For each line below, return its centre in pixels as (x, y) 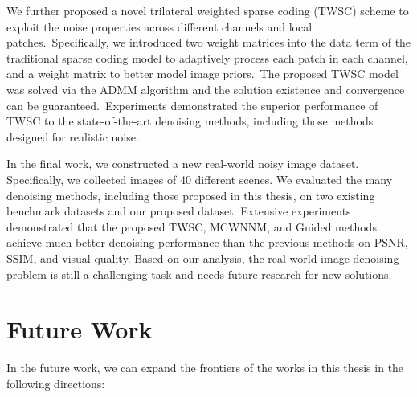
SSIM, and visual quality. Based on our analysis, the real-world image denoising (203, 258)
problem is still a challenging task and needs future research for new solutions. (199, 274)
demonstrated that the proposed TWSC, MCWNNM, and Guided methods (192, 226)
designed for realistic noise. (73, 136)
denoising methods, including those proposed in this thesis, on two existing (191, 195)
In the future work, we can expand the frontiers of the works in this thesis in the (205, 368)
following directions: (56, 383)
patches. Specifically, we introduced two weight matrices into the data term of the (209, 42)
